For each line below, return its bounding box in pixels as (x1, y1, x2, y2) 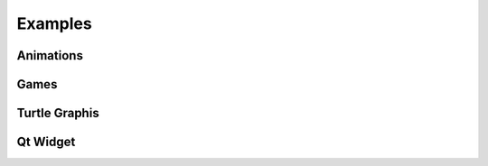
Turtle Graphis (16, 106, 99, 121)
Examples (16, 14, 92, 33)
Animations (16, 48, 83, 63)
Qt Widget (16, 134, 76, 150)
